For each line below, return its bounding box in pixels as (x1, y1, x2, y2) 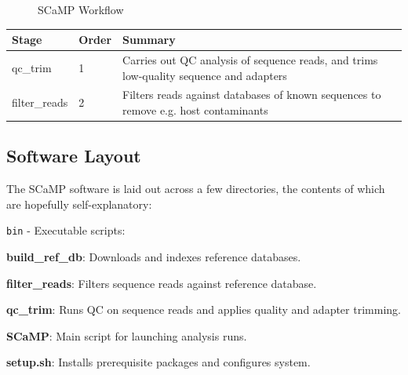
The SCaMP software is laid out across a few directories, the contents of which (6, 180, 385, 197)
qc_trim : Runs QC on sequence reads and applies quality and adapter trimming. (6, 301, 401, 318)
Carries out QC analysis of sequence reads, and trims (122, 51, 378, 67)
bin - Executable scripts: (6, 222, 126, 238)
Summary (122, 31, 176, 48)
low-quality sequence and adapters (122, 67, 287, 83)
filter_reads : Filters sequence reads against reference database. (6, 275, 317, 291)
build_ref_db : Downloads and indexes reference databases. (6, 249, 301, 265)
